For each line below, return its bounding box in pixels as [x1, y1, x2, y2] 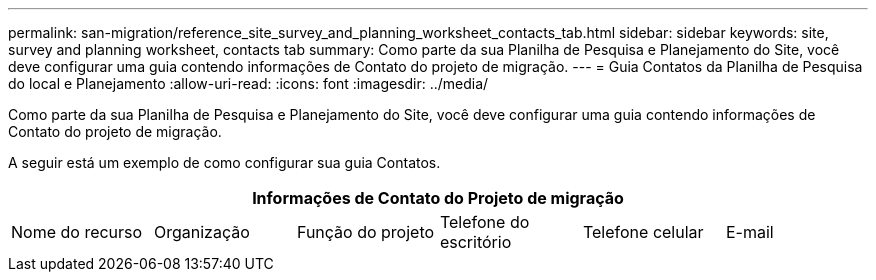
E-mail [725, 222, 774, 242]
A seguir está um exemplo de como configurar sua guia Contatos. [8, 154, 441, 171]
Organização [153, 222, 250, 242]
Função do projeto [296, 222, 435, 242]
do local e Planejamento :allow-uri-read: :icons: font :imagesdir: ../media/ [8, 75, 489, 92]
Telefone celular [582, 222, 704, 242]
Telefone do [439, 212, 530, 232]
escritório [439, 232, 512, 252]
